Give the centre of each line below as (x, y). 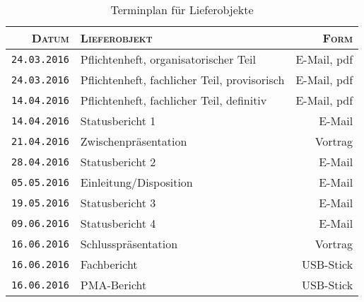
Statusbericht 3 (118, 203)
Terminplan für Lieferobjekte (182, 10)
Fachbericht (109, 264)
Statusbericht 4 (118, 223)
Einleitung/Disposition (136, 182)
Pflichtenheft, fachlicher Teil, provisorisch (182, 80)
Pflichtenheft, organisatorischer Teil (168, 59)
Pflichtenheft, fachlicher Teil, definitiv (174, 100)
